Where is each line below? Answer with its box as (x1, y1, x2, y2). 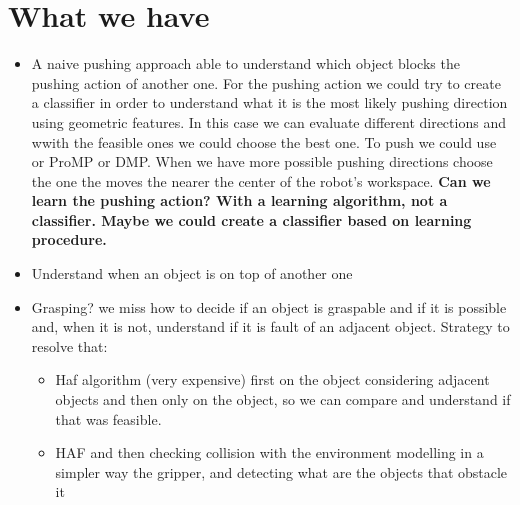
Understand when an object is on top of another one (31, 263, 353, 284)
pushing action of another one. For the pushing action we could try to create (31, 72, 501, 93)
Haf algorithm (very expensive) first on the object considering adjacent (55, 369, 490, 390)
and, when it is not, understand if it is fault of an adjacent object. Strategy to (31, 316, 510, 337)
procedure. (31, 229, 107, 250)
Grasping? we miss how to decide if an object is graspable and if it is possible (31, 296, 507, 317)
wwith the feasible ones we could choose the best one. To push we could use (31, 131, 497, 152)
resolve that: (31, 335, 108, 356)
